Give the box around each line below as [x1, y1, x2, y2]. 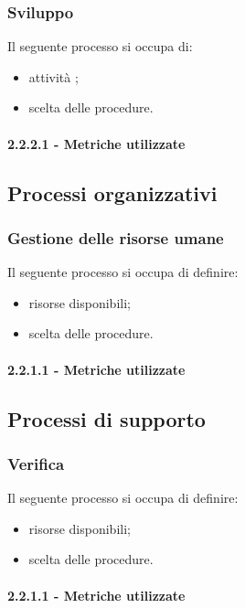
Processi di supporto [7, 404, 206, 432]
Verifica [7, 452, 65, 475]
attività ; [28, 67, 79, 86]
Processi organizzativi [7, 178, 218, 207]
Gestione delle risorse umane [7, 226, 224, 249]
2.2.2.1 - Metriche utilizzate [7, 133, 186, 153]
